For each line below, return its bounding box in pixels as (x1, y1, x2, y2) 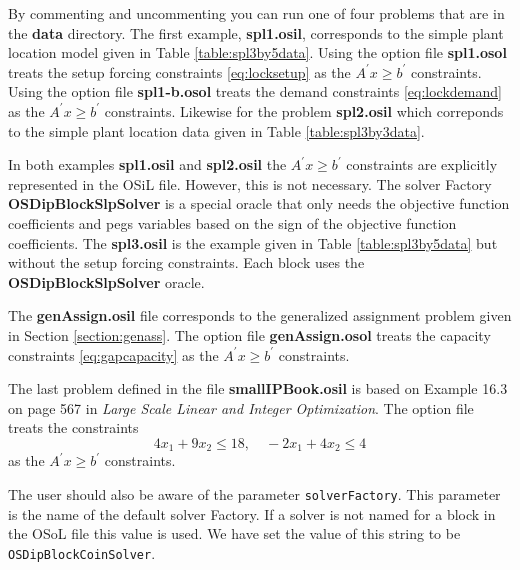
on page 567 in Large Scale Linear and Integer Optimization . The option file (8, 397, 474, 418)
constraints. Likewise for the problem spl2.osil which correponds (104, 100, 504, 121)
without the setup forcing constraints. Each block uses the (8, 252, 365, 273)
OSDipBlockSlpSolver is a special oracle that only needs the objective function (8, 193, 510, 214)
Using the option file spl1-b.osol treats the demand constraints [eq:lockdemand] (8, 81, 502, 102)
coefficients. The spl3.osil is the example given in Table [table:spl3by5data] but (8, 232, 498, 253)
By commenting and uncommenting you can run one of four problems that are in (8, 3, 505, 23)
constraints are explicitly (346, 154, 498, 175)
